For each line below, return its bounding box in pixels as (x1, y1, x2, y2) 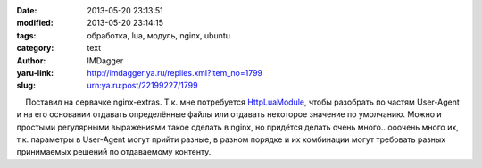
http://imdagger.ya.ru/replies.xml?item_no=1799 (87, 67, 263, 78)
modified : (16, 18, 54, 29)
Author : (16, 55, 46, 66)
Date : (16, 5, 37, 15)
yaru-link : (16, 67, 54, 78)
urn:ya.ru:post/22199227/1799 (87, 80, 198, 91)
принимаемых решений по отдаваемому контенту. (16, 147, 212, 157)
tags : (16, 29, 37, 40)
